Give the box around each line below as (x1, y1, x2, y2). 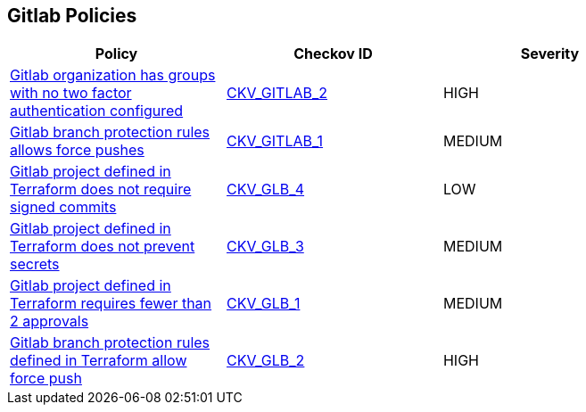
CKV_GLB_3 (226, 237, 304, 256)
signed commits (10, 198, 117, 217)
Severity (520, 45, 580, 63)
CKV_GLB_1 (226, 294, 301, 313)
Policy (95, 45, 138, 63)
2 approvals (10, 312, 89, 331)
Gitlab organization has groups (10, 66, 216, 85)
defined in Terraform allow (10, 351, 187, 370)
